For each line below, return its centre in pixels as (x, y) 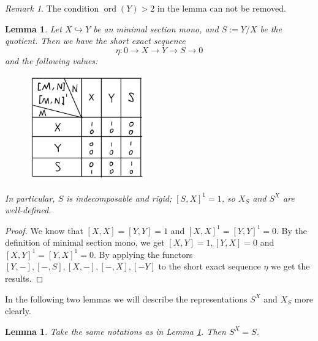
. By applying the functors (143, 254)
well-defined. (28, 210)
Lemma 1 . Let (33, 28)
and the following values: (51, 60)
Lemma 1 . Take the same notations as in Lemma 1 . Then (115, 331)
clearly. (18, 311)
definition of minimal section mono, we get (85, 242)
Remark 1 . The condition (52, 8)
